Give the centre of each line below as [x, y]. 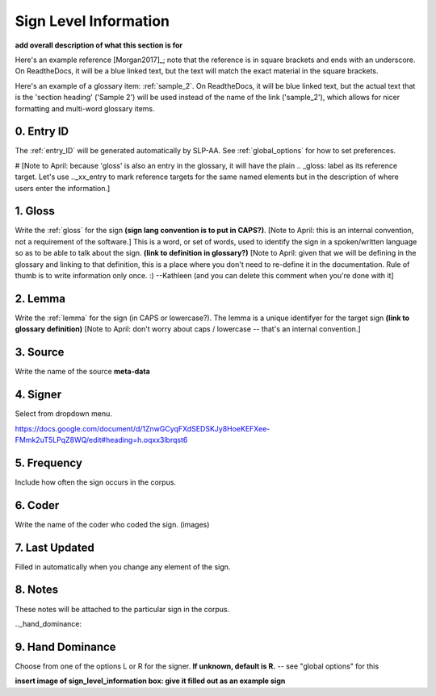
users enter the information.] [63, 188]
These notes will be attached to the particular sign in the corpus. [122, 609]
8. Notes [37, 590]
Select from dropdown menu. [63, 414]
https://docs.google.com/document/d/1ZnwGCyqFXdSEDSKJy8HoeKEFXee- [143, 428]
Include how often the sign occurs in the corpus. [96, 482]
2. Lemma [40, 298]
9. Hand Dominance [65, 646]
